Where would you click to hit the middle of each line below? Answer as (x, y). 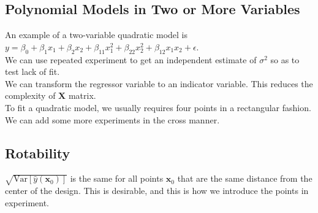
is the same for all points (117, 178)
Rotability (38, 153)
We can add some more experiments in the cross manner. (112, 119)
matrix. (82, 95)
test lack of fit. (32, 72)
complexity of (30, 95)
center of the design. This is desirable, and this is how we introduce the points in (157, 191)
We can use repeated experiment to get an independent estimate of (131, 59)
